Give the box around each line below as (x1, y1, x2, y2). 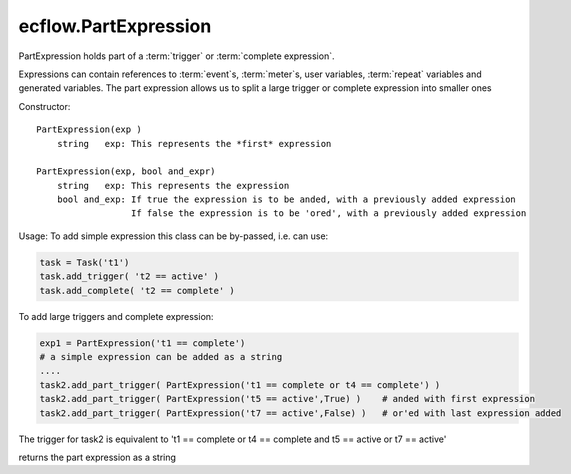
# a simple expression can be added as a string (39, 351, 283, 362)
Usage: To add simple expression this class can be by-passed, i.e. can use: (18, 230, 329, 242)
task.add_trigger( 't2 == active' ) (39, 271, 220, 282)
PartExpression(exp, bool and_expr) (36, 166, 216, 177)
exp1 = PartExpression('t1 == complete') (39, 337, 246, 349)
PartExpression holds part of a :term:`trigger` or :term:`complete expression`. (18, 50, 335, 62)
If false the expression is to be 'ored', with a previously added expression (130, 208, 527, 219)
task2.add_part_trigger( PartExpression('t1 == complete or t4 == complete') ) (39, 379, 441, 390)
